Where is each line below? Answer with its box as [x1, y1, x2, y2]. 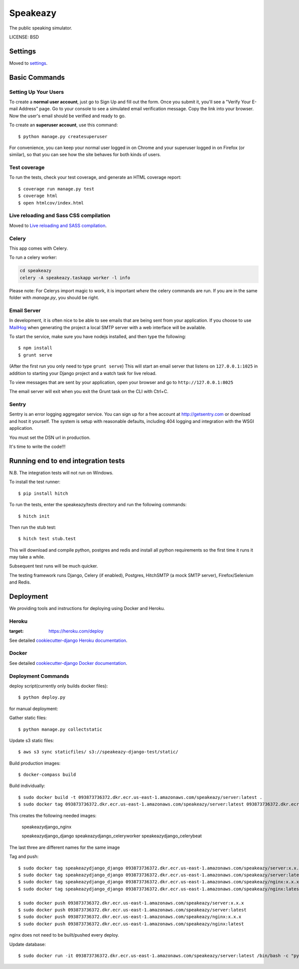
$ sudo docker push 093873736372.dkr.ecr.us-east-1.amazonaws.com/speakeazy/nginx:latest [18, 921, 244, 927]
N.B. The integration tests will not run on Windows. [9, 469, 114, 476]
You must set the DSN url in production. [9, 434, 91, 440]
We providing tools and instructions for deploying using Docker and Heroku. [9, 605, 165, 611]
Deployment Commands [9, 672, 69, 679]
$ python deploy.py [18, 695, 66, 700]
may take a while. [9, 554, 45, 560]
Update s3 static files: [9, 737, 54, 743]
